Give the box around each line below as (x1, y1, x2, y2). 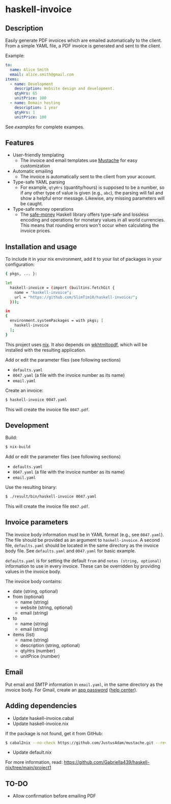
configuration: (5, 261, 35, 268)
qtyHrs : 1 (14, 109, 36, 115)
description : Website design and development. (14, 86, 115, 91)
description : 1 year (14, 105, 58, 110)
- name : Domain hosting (10, 100, 60, 105)
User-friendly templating (12, 152, 65, 158)
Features (5, 138, 34, 147)
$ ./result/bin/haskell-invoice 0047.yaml (5, 494, 97, 500)
